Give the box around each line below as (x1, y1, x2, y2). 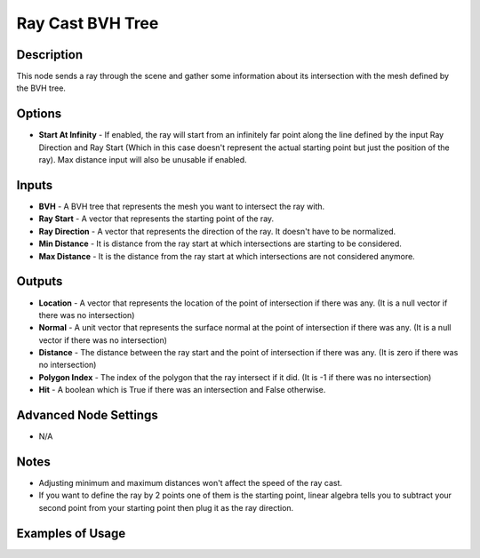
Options (16, 107, 62, 122)
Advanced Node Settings (16, 408, 159, 423)
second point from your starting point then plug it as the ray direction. (38, 502, 294, 513)
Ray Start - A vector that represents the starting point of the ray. (38, 213, 275, 224)
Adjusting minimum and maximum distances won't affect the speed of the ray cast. (38, 478, 342, 489)
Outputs (16, 274, 63, 289)
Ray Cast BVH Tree (16, 13, 159, 33)
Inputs (16, 178, 53, 193)
